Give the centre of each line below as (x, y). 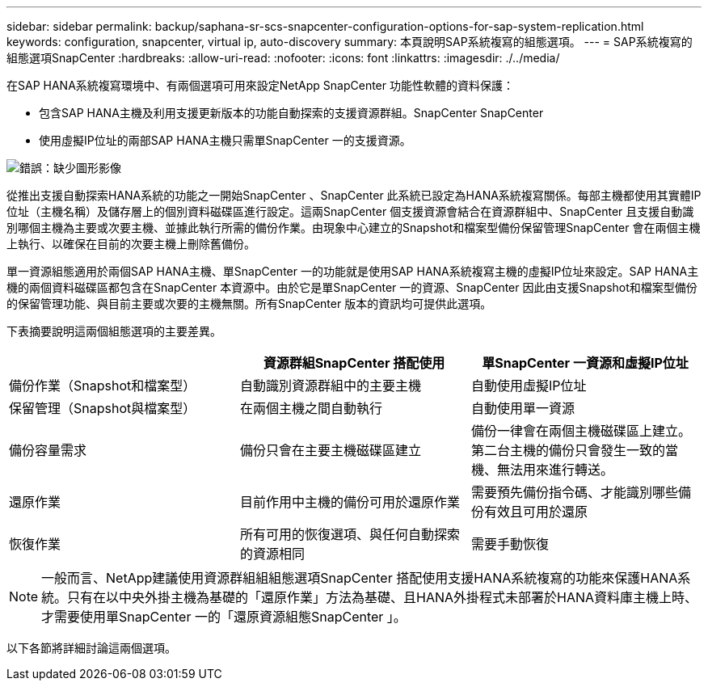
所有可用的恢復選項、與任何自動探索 (350, 534)
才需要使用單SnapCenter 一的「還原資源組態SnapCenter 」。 (224, 617)
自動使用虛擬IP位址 (529, 386)
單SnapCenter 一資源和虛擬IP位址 (585, 363)
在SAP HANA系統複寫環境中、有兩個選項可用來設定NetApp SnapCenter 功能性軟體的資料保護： (260, 85)
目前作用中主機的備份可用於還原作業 (350, 502)
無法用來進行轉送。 (555, 470)
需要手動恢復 (510, 544)
